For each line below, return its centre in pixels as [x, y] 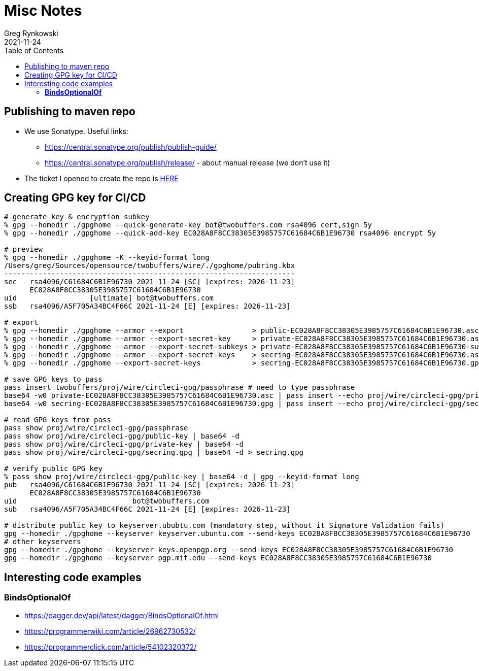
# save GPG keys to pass [53, 379]
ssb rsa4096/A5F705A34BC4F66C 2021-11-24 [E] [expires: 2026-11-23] [147, 306]
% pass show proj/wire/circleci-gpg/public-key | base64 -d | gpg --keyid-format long [182, 477]
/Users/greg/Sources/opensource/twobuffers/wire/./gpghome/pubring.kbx [150, 266]
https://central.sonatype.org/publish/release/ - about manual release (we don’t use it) [187, 162]
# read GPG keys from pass [58, 420]
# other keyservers [43, 542]
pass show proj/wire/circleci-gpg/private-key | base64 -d [124, 444]
